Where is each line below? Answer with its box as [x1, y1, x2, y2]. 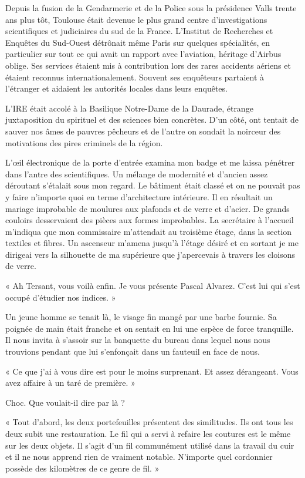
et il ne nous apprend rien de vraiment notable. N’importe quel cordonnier [5, 450, 273, 463]
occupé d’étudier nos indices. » [5, 291, 116, 303]
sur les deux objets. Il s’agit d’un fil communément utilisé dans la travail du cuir [5, 439, 294, 451]
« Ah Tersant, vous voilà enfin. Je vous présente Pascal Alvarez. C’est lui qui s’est [5, 280, 300, 292]
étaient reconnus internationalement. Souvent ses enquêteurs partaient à [5, 70, 265, 83]
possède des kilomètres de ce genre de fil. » [5, 462, 160, 474]
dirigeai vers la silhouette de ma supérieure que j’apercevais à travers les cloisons [5, 248, 295, 260]
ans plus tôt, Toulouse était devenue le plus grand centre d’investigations [5, 13, 267, 25]
